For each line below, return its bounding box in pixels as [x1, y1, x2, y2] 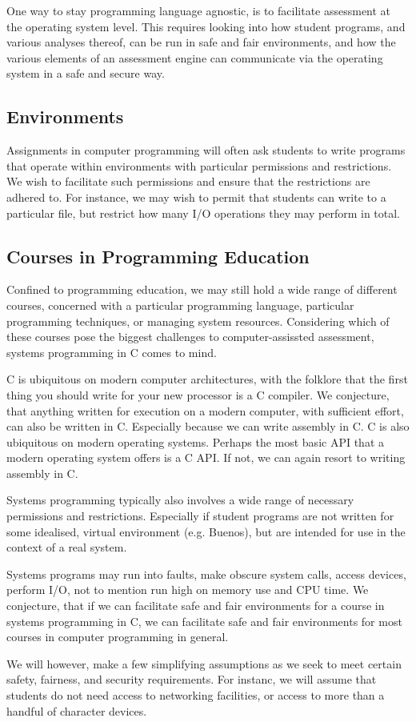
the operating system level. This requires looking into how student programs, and [6, 18, 406, 34]
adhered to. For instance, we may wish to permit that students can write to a [6, 188, 386, 205]
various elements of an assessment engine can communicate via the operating [6, 49, 383, 66]
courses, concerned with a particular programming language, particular [6, 296, 354, 313]
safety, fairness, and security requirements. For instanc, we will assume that [6, 671, 377, 688]
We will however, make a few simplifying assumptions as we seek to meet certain [6, 655, 402, 672]
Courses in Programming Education [6, 243, 310, 268]
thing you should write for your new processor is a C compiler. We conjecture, [6, 386, 390, 403]
